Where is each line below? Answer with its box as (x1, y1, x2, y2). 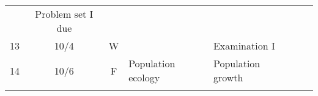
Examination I (213, 39, 275, 53)
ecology (128, 70, 160, 84)
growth (213, 70, 243, 84)
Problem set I (35, 7, 94, 21)
